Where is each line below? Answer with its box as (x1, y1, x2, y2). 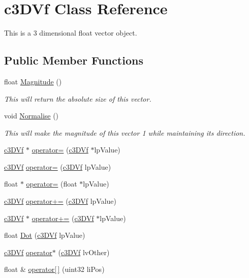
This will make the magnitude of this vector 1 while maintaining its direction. (4, 127, 245, 138)
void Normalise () (4, 110, 59, 121)
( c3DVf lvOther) (58, 246, 110, 257)
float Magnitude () (4, 76, 62, 86)
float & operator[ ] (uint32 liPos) (4, 264, 105, 274)
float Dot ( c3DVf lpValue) (4, 230, 85, 240)
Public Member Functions (4, 52, 143, 68)
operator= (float (26, 178, 77, 189)
